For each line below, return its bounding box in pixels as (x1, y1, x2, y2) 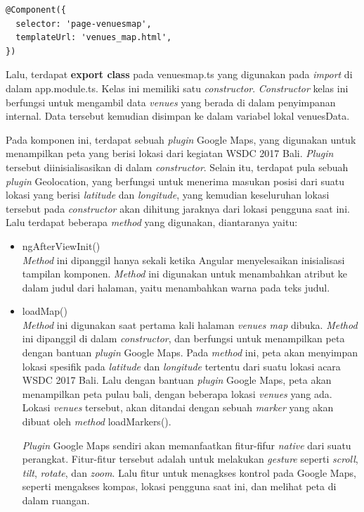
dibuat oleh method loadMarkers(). (22, 414, 171, 429)
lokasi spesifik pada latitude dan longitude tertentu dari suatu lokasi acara (22, 358, 341, 373)
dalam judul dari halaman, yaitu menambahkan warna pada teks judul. (22, 280, 330, 294)
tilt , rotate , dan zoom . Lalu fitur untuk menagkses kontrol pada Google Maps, (22, 465, 356, 480)
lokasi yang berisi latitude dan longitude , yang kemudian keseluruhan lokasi (6, 187, 330, 202)
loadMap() (22, 304, 67, 318)
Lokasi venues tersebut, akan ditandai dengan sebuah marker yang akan (22, 400, 334, 415)
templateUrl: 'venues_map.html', (15, 32, 172, 43)
